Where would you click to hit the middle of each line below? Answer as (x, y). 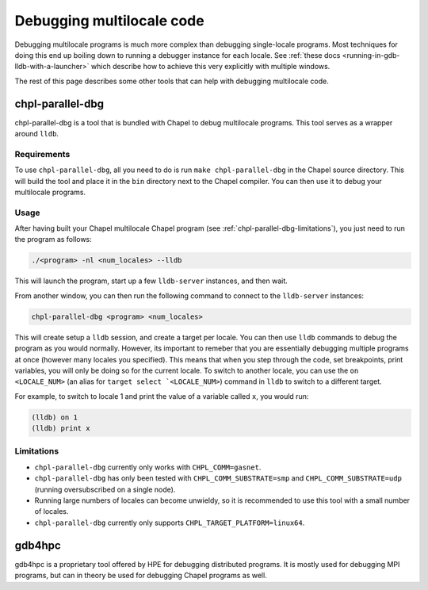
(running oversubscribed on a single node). (105, 489)
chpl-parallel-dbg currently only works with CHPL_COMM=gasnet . (148, 467)
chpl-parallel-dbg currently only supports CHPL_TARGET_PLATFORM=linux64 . (170, 523)
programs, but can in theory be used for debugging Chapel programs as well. (141, 576)
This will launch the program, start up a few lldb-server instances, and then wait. (151, 281)
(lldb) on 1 (55, 417)
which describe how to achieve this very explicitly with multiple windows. (211, 67)
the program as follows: (53, 239)
